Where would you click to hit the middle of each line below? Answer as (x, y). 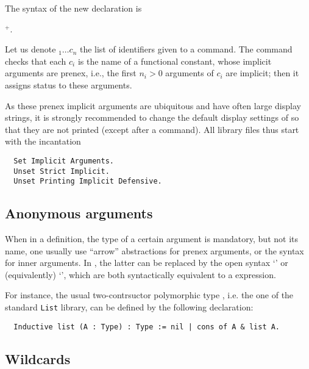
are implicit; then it (262, 73)
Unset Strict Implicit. (62, 171)
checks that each (36, 61)
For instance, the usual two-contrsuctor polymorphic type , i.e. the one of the (149, 295)
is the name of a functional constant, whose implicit (175, 61)
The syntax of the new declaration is (73, 8)
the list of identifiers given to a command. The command (186, 49)
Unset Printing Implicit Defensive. (88, 181)
